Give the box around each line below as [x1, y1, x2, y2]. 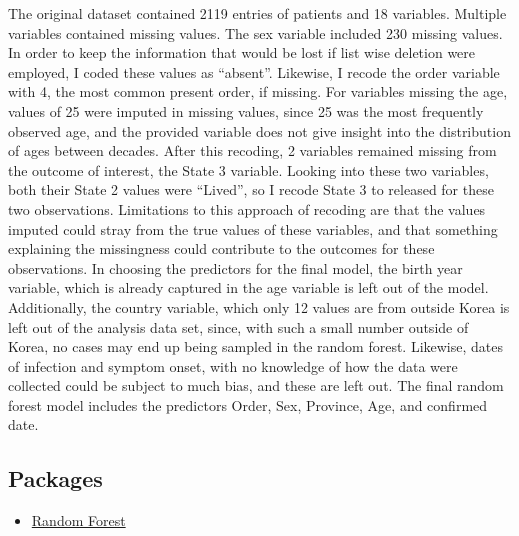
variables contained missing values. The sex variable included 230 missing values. [8, 22, 503, 43]
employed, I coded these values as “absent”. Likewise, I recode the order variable [8, 61, 500, 82]
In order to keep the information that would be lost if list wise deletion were [8, 42, 476, 63]
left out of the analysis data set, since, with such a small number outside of [8, 316, 469, 337]
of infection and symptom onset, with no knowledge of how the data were [8, 355, 458, 376]
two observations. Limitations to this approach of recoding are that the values [8, 198, 486, 219]
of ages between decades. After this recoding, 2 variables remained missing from [8, 140, 497, 161]
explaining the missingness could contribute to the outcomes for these [8, 238, 435, 259]
